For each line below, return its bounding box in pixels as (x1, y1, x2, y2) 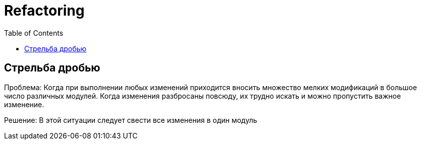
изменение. (4, 100, 44, 109)
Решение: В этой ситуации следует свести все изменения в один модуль (4, 115, 257, 124)
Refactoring (4, 2, 85, 19)
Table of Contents (4, 28, 64, 37)
